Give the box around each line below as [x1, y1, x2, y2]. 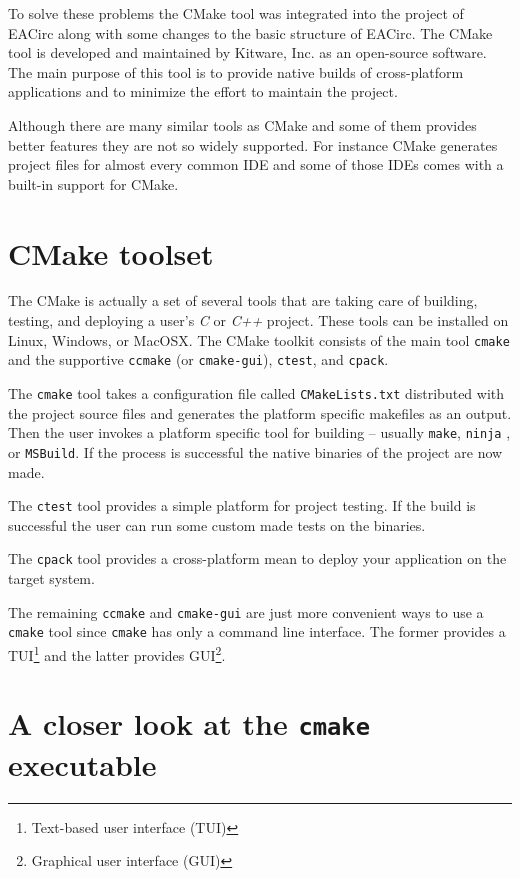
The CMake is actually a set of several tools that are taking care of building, [8, 290, 478, 311]
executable [8, 743, 157, 784]
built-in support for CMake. [8, 173, 179, 194]
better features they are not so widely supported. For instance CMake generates [8, 134, 498, 155]
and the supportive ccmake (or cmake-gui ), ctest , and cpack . [8, 349, 389, 370]
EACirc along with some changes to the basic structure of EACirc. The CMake [8, 22, 493, 43]
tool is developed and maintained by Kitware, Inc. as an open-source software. [8, 42, 487, 63]
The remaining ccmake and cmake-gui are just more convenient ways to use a [8, 601, 484, 622]
